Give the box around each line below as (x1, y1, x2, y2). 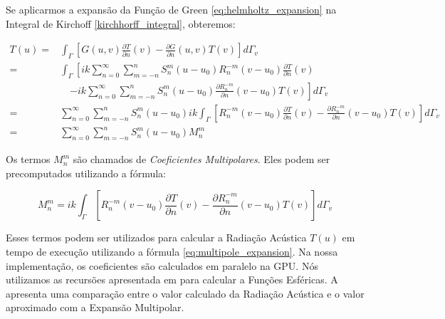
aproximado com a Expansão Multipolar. (6, 300, 184, 315)
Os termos (6, 152, 51, 167)
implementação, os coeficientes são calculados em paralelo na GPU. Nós (6, 258, 318, 273)
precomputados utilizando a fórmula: (6, 165, 166, 180)
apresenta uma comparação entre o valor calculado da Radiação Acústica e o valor (6, 286, 365, 300)
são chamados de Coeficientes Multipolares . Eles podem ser (73, 152, 330, 167)
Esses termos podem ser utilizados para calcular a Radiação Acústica (6, 230, 307, 245)
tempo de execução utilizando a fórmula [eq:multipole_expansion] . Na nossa (6, 244, 338, 259)
